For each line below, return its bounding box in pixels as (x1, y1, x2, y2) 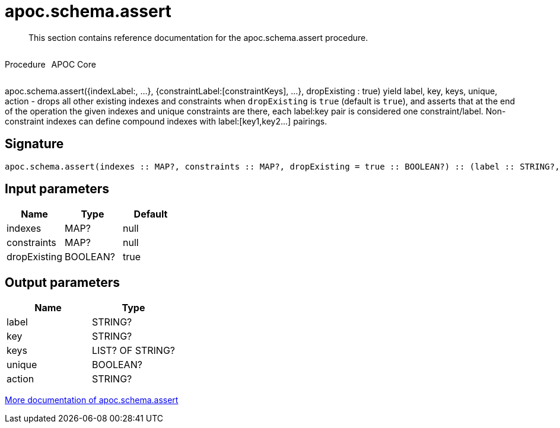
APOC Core (51, 59, 96, 69)
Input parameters (5, 181, 110, 197)
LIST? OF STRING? (92, 344, 175, 357)
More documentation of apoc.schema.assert (5, 395, 179, 405)
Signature (5, 136, 64, 152)
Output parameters (5, 274, 120, 290)
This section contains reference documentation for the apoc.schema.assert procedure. (28, 32, 368, 43)
